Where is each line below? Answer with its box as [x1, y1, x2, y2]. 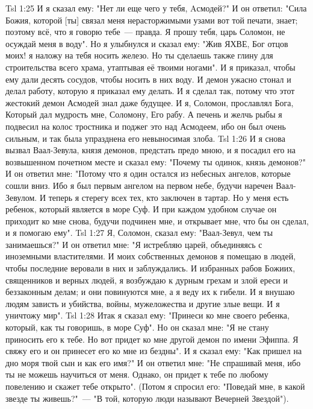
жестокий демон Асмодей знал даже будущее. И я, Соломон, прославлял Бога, [5, 96, 294, 109]
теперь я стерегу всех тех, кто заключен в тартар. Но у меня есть [48, 191, 289, 203]
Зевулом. [5, 191, 37, 203]
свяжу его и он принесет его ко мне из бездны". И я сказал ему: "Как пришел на [5, 344, 302, 357]
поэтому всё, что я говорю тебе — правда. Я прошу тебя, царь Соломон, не [5, 25, 285, 38]
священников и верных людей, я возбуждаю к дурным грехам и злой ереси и [5, 273, 288, 286]
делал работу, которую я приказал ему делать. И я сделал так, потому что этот [5, 84, 295, 97]
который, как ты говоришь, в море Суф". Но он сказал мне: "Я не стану [5, 321, 269, 334]
